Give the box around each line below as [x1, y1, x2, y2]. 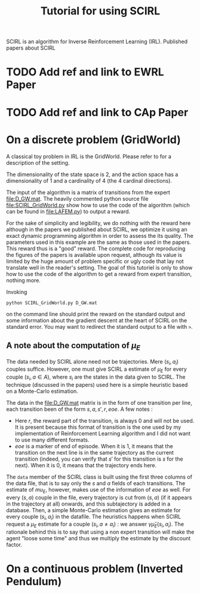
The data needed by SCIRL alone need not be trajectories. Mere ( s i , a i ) [6, 358, 179, 367]
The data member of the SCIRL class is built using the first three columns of [6, 473, 193, 480]
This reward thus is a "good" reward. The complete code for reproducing [6, 244, 186, 252]
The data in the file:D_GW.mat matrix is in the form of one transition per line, [6, 399, 192, 406]
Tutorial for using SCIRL [40, 4, 161, 18]
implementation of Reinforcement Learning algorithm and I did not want [14, 429, 191, 437]
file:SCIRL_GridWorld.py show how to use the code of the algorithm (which [6, 201, 190, 208]
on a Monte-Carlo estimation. [6, 388, 79, 395]
